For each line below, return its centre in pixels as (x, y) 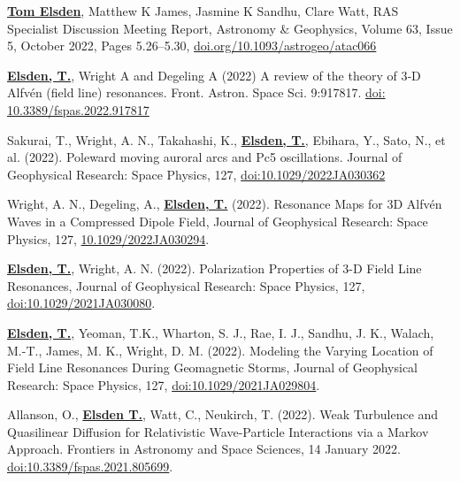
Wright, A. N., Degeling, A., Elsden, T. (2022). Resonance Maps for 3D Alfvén (225, 204)
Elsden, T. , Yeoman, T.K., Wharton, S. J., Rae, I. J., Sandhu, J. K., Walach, (221, 332)
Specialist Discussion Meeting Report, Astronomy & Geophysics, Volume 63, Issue (230, 28)
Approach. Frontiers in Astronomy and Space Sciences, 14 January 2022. (204, 449)
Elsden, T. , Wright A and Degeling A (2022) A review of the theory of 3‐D (214, 75)
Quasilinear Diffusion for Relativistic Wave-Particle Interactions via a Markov (218, 431)
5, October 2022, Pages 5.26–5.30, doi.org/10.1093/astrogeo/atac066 (192, 46)
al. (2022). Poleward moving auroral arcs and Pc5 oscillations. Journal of (205, 157)
